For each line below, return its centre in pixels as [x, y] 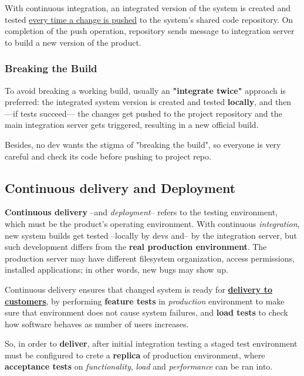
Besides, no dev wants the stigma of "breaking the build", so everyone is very [143, 144]
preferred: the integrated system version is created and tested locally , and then [148, 102]
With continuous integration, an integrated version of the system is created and [148, 8]
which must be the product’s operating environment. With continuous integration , [152, 223]
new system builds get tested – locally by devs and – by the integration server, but [151, 235]
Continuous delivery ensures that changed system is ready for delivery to [139, 289]
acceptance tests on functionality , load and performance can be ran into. [139, 366]
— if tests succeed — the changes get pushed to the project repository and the [143, 113]
